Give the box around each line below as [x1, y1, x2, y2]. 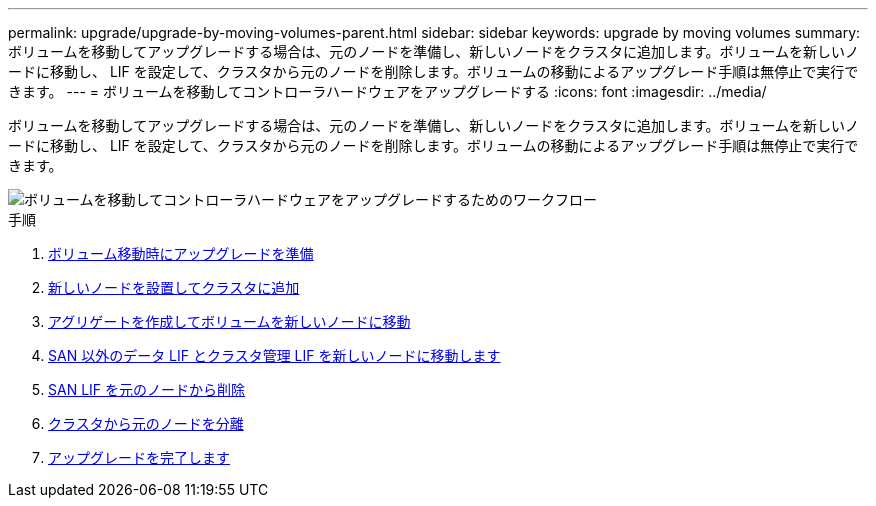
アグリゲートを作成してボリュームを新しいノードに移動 [48, 313, 411, 330]
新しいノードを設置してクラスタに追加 [48, 279, 300, 296]
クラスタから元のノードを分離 [48, 415, 244, 432]
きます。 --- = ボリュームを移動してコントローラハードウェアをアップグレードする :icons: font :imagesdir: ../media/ [8, 83, 767, 100]
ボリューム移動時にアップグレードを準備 [48, 245, 314, 262]
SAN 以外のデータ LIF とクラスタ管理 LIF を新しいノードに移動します [48, 347, 501, 364]
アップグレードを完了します [48, 449, 230, 466]
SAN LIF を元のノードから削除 [48, 381, 246, 398]
